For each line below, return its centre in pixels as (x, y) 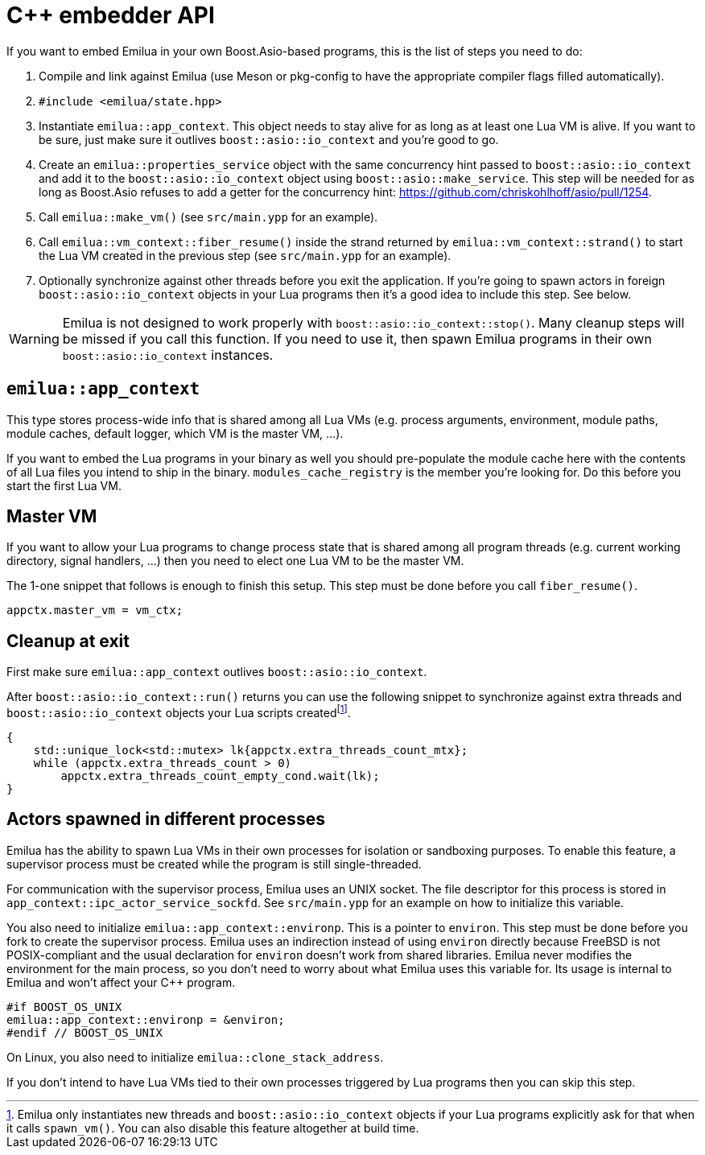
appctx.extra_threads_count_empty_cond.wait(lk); (220, 775)
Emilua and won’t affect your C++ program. (121, 982)
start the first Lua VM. (64, 485)
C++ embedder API (111, 15)
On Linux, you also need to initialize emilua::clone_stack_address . (195, 1057)
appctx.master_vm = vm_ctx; (95, 610)
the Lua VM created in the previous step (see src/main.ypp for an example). (245, 255)
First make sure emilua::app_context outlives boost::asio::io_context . (217, 672)
